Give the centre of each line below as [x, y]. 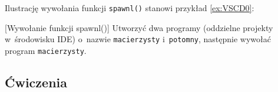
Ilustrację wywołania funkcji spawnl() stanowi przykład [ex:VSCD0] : [130, 8]
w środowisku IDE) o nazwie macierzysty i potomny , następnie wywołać [138, 39]
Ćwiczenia [36, 82]
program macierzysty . [46, 50]
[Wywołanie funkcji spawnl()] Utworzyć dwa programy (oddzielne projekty [139, 27]
